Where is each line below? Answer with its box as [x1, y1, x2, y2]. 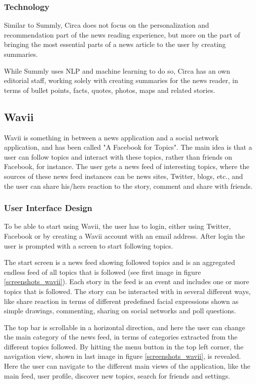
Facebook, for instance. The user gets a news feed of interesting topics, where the [4, 161, 250, 171]
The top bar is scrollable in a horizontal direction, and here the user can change [4, 322, 245, 332]
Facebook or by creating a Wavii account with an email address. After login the [4, 230, 245, 241]
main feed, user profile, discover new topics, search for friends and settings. [4, 370, 230, 381]
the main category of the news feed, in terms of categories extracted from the [4, 332, 238, 342]
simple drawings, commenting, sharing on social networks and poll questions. [4, 305, 236, 316]
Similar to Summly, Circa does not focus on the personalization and [4, 20, 209, 30]
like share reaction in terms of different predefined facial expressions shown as [4, 296, 239, 306]
